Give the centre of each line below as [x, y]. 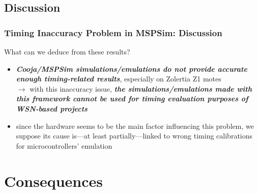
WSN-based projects [52, 108]
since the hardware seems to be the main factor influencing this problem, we [135, 126]
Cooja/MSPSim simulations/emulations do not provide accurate [132, 68]
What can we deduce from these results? [67, 51]
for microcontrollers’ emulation [64, 145]
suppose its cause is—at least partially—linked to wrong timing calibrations [134, 136]
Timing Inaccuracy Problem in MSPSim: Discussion [113, 32]
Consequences [54, 181]
